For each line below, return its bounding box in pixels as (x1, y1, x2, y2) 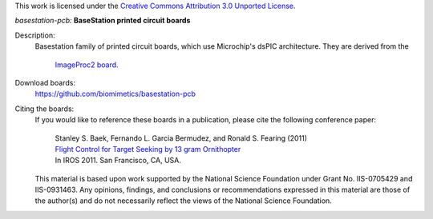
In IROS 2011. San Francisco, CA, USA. (55, 156, 182, 165)
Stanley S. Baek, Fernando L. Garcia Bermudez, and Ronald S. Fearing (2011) (55, 133, 308, 143)
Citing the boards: (14, 104, 75, 113)
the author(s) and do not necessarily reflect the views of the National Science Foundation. (34, 196, 332, 205)
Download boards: (14, 78, 76, 87)
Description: (14, 30, 55, 40)
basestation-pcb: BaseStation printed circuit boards (14, 16, 191, 26)
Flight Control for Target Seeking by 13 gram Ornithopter (55, 144, 241, 153)
